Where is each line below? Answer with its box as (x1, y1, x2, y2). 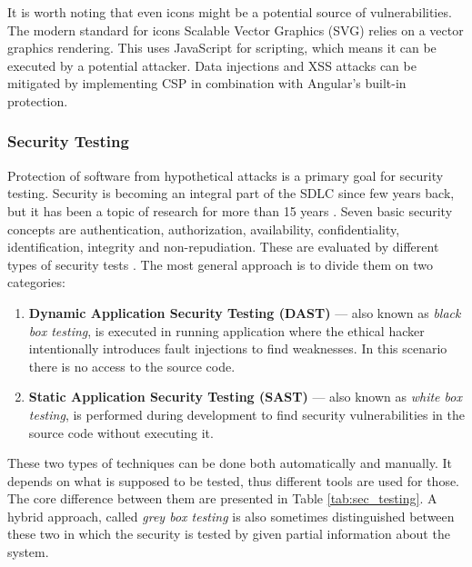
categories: (7, 273, 65, 292)
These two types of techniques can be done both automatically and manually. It (7, 453, 453, 472)
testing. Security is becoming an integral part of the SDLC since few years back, (7, 184, 455, 203)
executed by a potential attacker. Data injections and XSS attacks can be (7, 55, 417, 75)
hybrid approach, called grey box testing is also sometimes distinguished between (7, 506, 455, 525)
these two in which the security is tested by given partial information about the (7, 524, 450, 543)
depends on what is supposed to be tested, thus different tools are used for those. (7, 471, 460, 490)
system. (7, 542, 49, 562)
